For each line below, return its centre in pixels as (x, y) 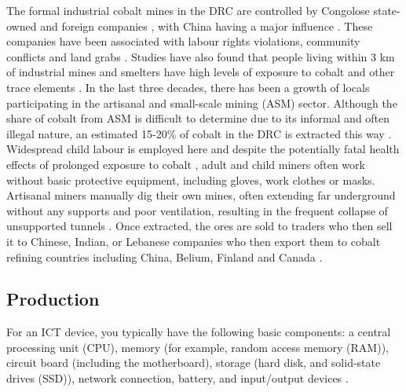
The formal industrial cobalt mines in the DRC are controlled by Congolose (188, 10)
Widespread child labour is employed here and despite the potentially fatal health (203, 149)
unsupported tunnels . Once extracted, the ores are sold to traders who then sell (199, 226)
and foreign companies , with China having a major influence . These (207, 26)
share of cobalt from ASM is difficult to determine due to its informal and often (198, 118)
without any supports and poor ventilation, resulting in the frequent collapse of (197, 210)
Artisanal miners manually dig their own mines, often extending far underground (201, 195)
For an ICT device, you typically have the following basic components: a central (199, 332)
